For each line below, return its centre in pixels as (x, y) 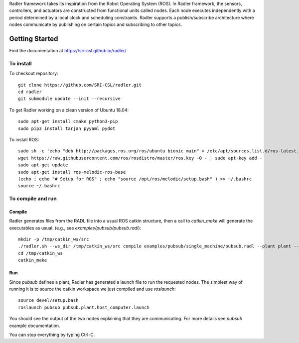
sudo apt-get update (43, 165)
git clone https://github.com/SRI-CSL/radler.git (80, 85)
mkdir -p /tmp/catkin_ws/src (54, 239)
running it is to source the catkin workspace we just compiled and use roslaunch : (93, 289)
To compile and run (33, 199)
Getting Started (34, 39)
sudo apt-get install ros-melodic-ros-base (72, 172)
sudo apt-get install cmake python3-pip (68, 121)
